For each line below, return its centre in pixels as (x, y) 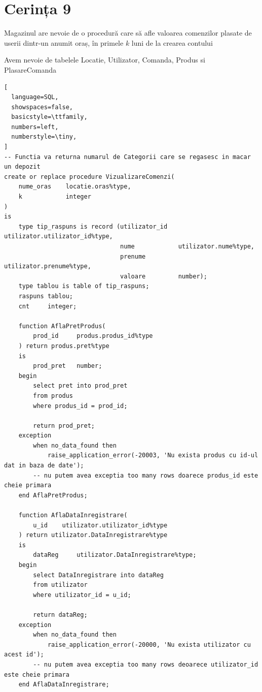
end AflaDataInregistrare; (64, 685)
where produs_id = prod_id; (80, 406)
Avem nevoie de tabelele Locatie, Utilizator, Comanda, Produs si (105, 60)
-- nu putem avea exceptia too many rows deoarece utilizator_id (146, 664)
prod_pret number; (68, 366)
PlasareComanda (30, 69)
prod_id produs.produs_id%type (93, 336)
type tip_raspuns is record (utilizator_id (93, 226)
